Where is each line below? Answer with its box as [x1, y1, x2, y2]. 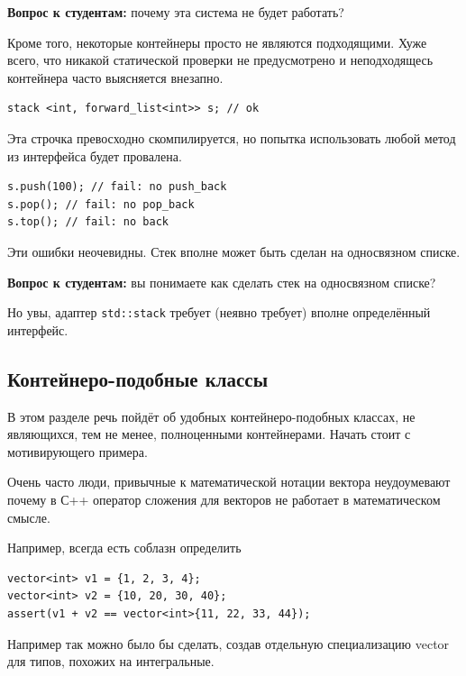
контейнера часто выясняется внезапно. [7, 68, 224, 87]
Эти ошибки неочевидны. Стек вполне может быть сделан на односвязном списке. [7, 242, 461, 260]
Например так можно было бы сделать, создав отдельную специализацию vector [7, 634, 450, 653]
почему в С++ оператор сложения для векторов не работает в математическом [7, 489, 441, 508]
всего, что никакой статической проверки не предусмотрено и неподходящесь [7, 50, 434, 69]
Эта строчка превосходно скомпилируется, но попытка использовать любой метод [7, 128, 456, 147]
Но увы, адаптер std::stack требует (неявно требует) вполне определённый [7, 303, 431, 322]
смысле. [7, 507, 50, 526]
